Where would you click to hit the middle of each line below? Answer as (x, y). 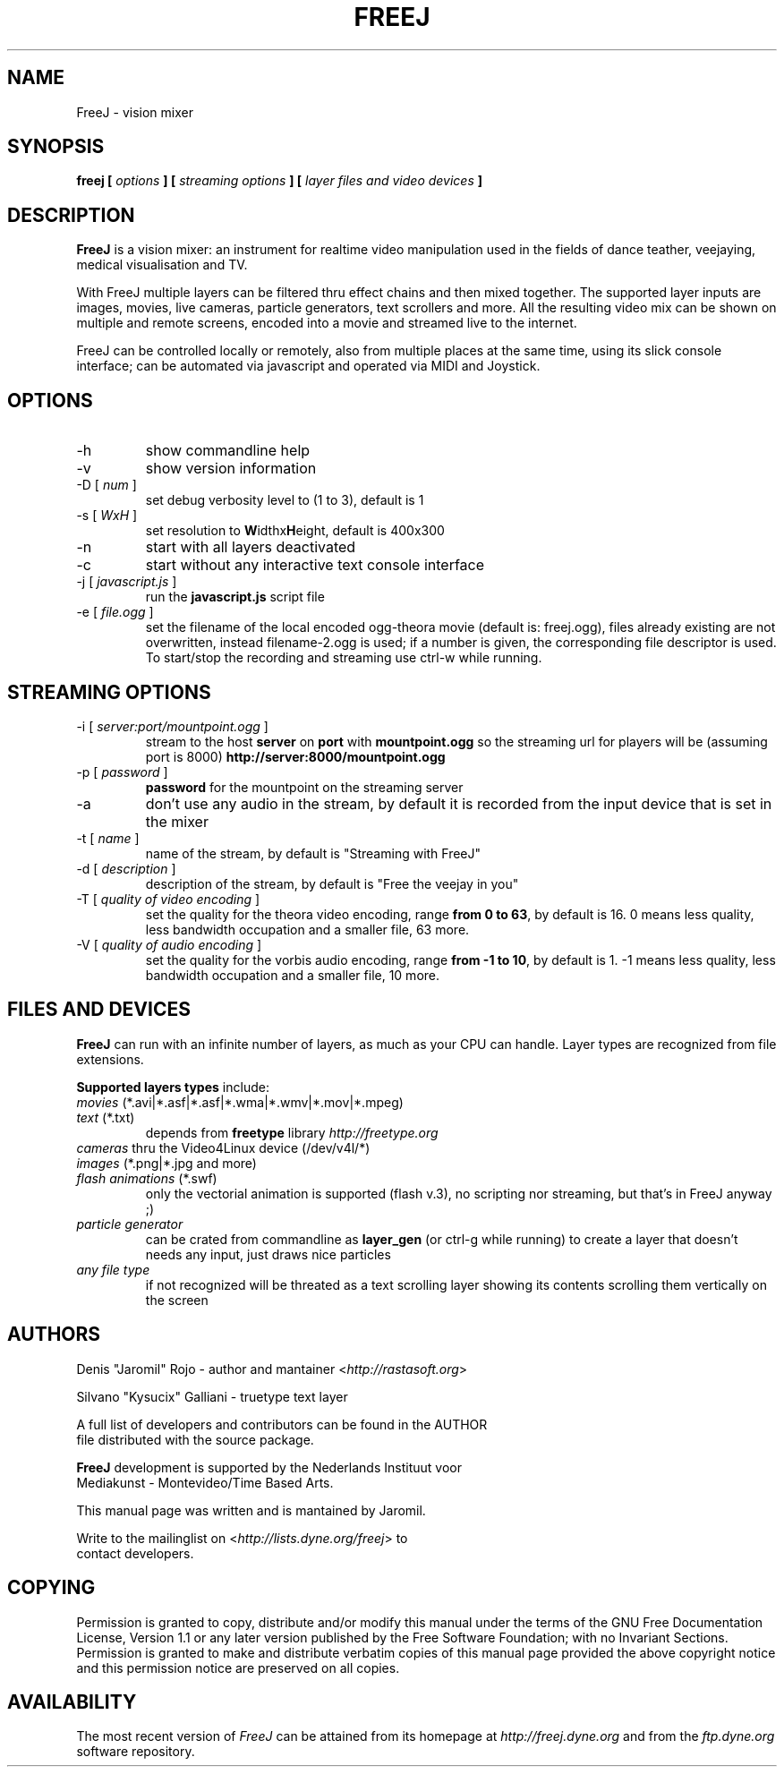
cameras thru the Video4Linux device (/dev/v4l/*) (223, 1147)
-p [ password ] (122, 772)
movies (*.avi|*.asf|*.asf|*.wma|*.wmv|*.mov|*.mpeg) (240, 1102)
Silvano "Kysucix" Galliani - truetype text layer (212, 1396)
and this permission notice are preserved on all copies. (238, 1667)
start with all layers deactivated (251, 547)
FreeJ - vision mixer (135, 112)
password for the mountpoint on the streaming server (304, 787)
